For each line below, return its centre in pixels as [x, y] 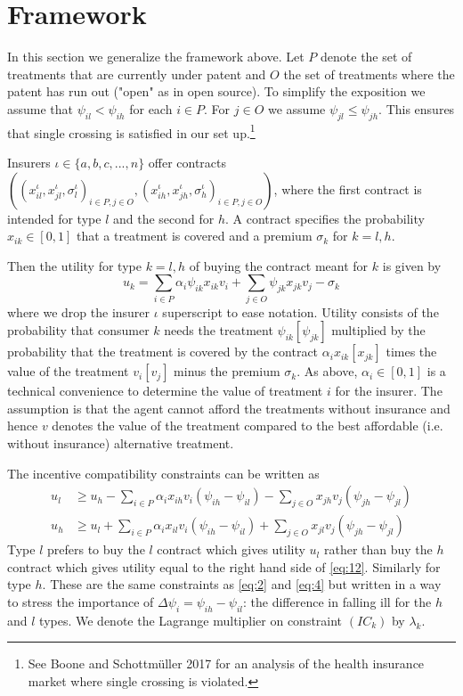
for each [151, 108]
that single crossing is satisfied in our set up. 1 [131, 131]
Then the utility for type [74, 265]
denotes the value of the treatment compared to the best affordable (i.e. [248, 426]
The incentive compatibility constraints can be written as [163, 473]
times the [411, 352]
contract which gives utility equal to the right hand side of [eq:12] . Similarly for [224, 566]
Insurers [29, 162]
